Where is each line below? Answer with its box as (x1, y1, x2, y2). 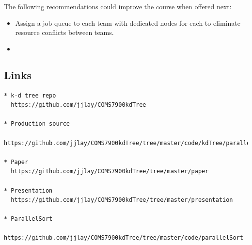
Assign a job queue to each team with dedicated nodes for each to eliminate (15, 17, 240, 28)
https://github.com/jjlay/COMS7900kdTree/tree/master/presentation (11, 196, 233, 204)
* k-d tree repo (4, 92, 56, 99)
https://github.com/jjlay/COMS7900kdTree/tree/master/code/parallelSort (4, 234, 243, 242)
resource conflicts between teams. (15, 27, 114, 37)
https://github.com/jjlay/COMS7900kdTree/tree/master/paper (11, 168, 209, 175)
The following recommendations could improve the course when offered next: (4, 1, 232, 11)
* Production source (4, 120, 70, 128)
